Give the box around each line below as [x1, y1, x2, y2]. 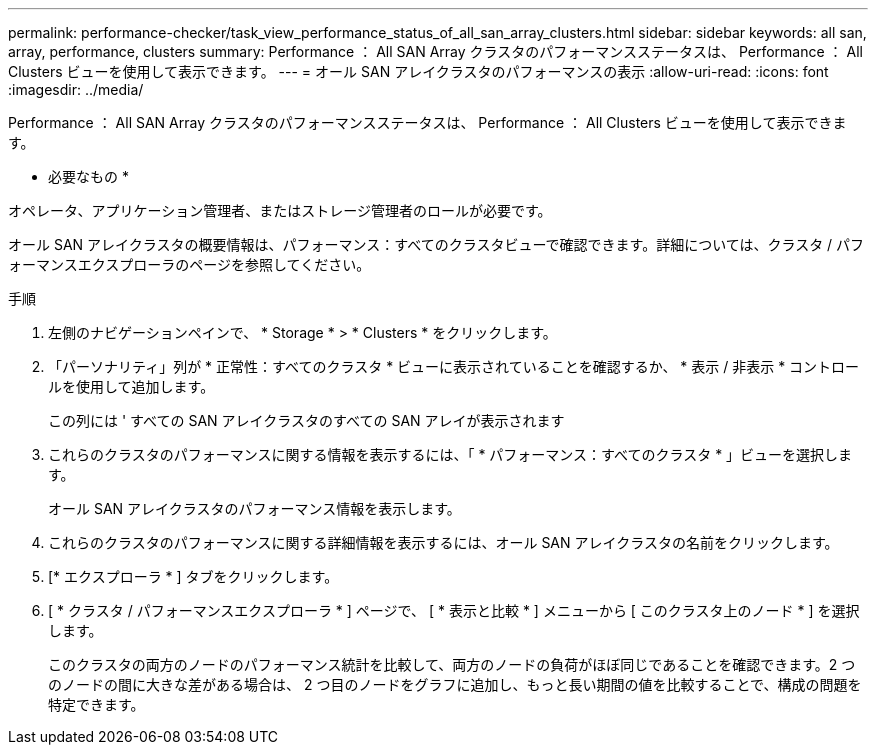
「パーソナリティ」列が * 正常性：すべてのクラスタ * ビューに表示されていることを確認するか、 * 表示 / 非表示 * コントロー [48, 358, 860, 375]
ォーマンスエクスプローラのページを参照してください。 [8, 256, 371, 273]
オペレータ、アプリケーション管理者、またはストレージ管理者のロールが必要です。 [8, 202, 552, 219]
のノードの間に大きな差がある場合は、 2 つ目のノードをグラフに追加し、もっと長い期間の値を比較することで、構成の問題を [48, 676, 862, 693]
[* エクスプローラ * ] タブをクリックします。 [48, 568, 339, 585]
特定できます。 [48, 696, 145, 713]
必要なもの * [48, 168, 129, 185]
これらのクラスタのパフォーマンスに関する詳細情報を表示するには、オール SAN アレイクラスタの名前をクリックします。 [48, 534, 839, 551]
